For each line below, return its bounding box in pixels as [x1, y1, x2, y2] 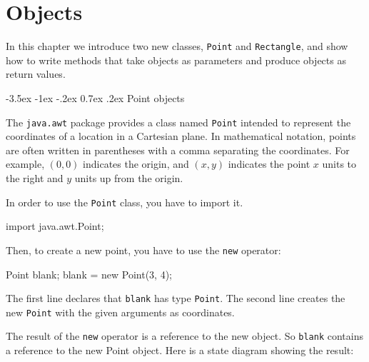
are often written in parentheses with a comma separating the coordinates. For [6, 142, 350, 157]
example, [6, 156, 45, 171]
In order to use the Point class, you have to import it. [6, 194, 243, 209]
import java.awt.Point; [6, 218, 104, 233]
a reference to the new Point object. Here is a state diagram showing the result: [6, 343, 354, 358]
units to [322, 156, 357, 171]
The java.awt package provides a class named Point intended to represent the [6, 114, 351, 129]
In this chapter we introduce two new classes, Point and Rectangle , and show [6, 39, 348, 54]
